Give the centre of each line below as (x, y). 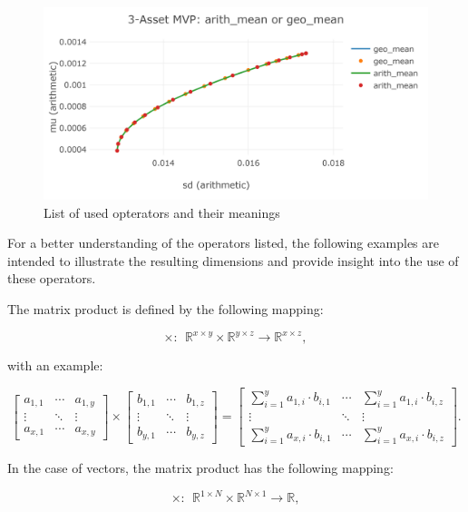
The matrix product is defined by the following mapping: (166, 308)
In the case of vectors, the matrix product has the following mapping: (200, 468)
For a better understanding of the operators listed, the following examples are (223, 243)
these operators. (52, 278)
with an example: (55, 365)
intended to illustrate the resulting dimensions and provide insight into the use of (233, 260)
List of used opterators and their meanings (162, 212)
